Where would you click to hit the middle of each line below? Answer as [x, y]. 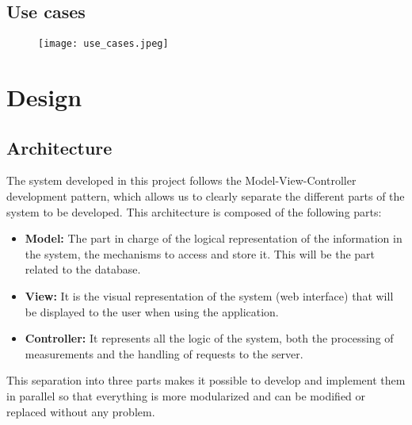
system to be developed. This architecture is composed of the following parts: [194, 211]
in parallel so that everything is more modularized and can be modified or [186, 395]
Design [44, 97]
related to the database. [83, 269]
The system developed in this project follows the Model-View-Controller [181, 180]
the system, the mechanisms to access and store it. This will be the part [200, 253]
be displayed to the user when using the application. [152, 311]
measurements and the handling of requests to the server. [164, 353]
